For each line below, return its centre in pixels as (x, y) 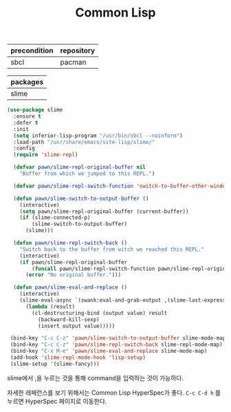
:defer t (26, 123)
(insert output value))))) (76, 326)
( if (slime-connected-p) (55, 218)
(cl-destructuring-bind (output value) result (100, 313)
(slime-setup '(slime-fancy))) (55, 364)
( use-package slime (35, 110)
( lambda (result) (50, 307)
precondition (32, 51)
